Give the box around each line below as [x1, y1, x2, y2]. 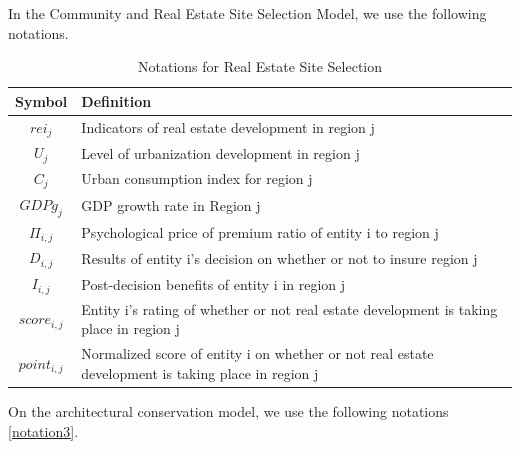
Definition [81, 90, 152, 111]
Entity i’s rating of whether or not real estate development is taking [81, 298, 498, 319]
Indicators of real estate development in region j [81, 117, 375, 138]
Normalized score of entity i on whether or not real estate [81, 343, 434, 364]
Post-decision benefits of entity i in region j [81, 273, 346, 294]
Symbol [15, 90, 68, 111]
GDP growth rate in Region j [81, 195, 261, 216]
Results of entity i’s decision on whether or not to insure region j [81, 247, 478, 268]
